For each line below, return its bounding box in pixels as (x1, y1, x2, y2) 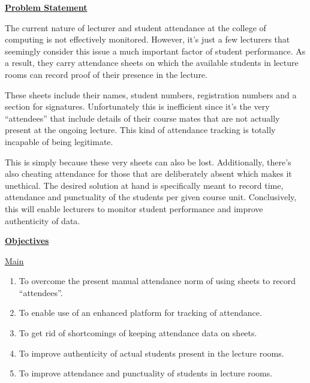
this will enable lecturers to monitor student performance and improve (5, 202, 263, 215)
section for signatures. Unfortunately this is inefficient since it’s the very (5, 100, 270, 113)
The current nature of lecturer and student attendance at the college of (5, 21, 266, 34)
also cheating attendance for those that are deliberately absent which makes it (5, 167, 292, 180)
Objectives (5, 234, 49, 247)
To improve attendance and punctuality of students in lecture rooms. (19, 367, 273, 379)
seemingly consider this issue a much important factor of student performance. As (5, 44, 306, 57)
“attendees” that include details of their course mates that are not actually (5, 111, 280, 124)
